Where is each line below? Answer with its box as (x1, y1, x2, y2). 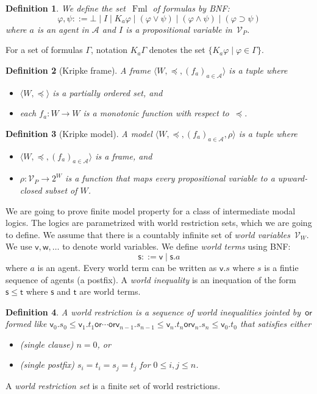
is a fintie (264, 261, 299, 273)
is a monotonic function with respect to (83, 107, 229, 119)
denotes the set (149, 43, 205, 56)
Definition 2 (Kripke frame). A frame (5, 63, 151, 76)
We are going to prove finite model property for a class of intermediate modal (5, 204, 296, 217)
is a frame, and (95, 149, 152, 162)
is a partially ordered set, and (52, 86, 163, 99)
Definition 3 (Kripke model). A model (5, 127, 152, 139)
